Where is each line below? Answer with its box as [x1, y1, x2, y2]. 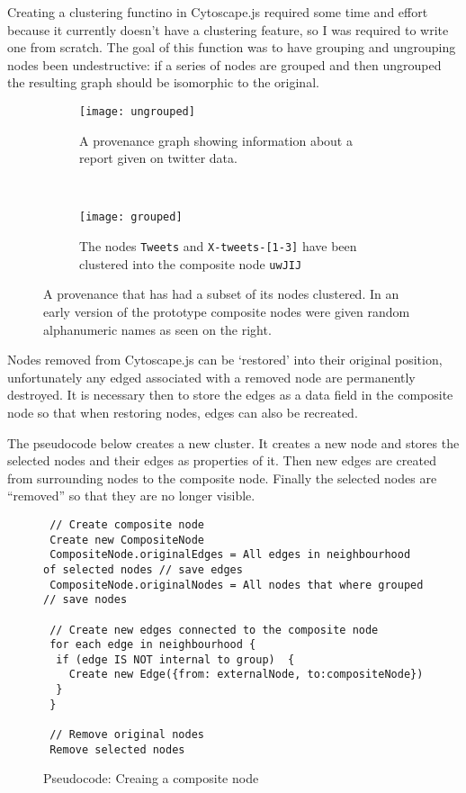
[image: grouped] [79, 211, 183, 224]
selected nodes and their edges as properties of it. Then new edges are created [7, 451, 436, 470]
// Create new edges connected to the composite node [49, 623, 379, 636]
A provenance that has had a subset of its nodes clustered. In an [43, 284, 399, 303]
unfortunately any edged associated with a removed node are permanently [7, 367, 416, 386]
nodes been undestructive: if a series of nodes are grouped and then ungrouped [7, 55, 442, 74]
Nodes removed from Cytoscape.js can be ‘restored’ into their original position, [7, 350, 443, 369]
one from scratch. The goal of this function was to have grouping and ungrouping [7, 38, 456, 57]
